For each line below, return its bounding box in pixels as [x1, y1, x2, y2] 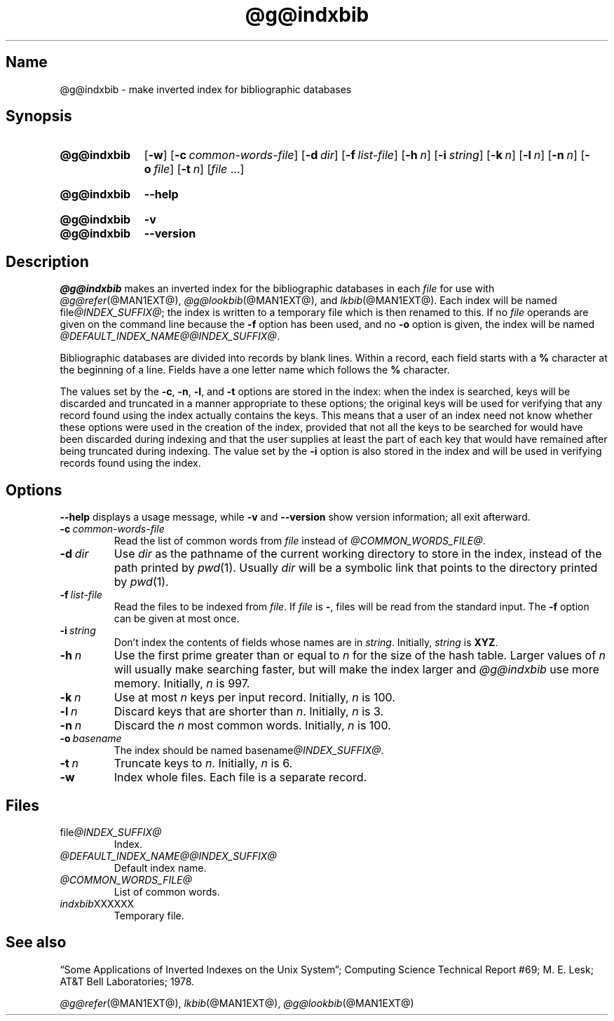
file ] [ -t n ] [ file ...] [153, 162, 245, 177]
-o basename [60, 732, 122, 745]
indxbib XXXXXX [60, 897, 135, 910]
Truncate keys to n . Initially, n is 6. [114, 756, 293, 771]
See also [6, 933, 67, 952]
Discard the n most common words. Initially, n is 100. [114, 718, 391, 733]
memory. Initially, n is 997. [114, 676, 250, 691]
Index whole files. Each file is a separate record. [114, 770, 367, 785]
